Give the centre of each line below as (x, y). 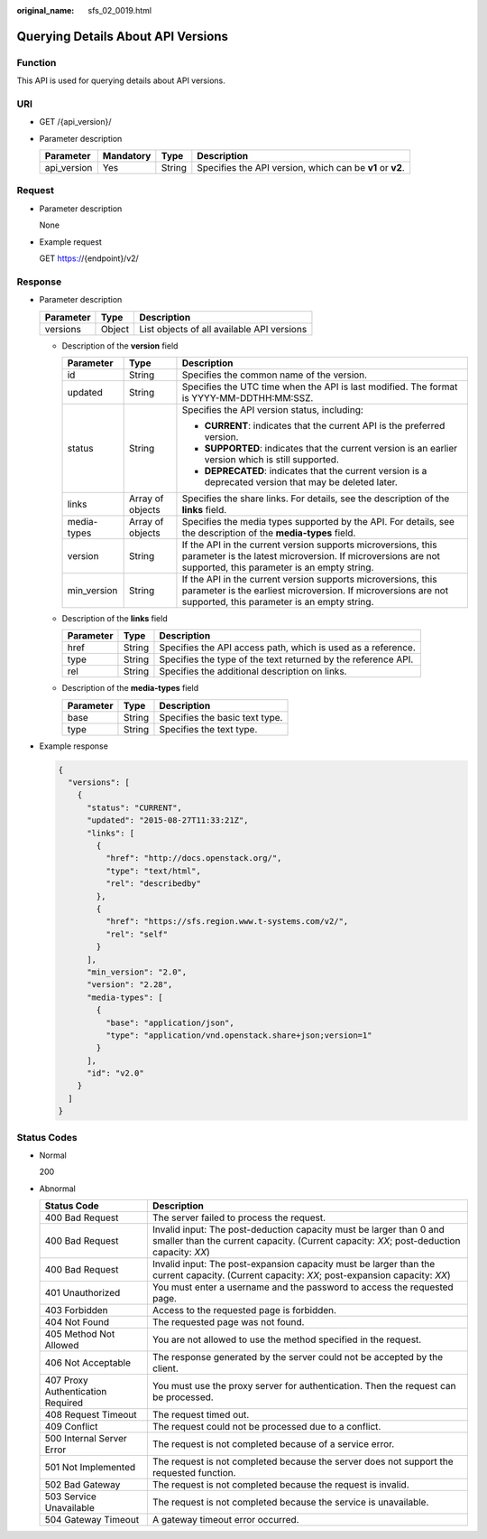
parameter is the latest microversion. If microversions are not (311, 555)
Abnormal (57, 1189)
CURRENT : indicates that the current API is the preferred (325, 425)
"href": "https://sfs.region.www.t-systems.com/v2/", (227, 922)
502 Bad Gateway (83, 1485)
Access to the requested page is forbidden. (244, 1310)
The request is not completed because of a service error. (273, 1444)
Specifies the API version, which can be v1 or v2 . (301, 168)
